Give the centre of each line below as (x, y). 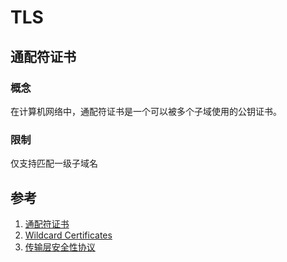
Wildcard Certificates (68, 235)
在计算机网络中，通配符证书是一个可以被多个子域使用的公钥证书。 (146, 111)
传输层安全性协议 (60, 247)
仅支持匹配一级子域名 (54, 163)
